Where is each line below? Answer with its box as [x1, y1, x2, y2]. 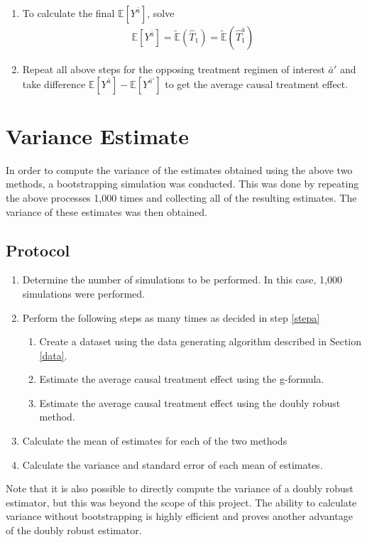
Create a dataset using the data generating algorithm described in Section [39, 334, 362, 349]
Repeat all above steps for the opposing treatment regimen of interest [22, 62, 325, 77]
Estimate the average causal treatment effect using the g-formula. [39, 372, 324, 386]
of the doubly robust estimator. [6, 523, 142, 538]
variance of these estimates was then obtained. [6, 204, 207, 219]
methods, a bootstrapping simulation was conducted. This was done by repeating [6, 176, 359, 191]
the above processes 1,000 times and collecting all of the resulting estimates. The [6, 190, 357, 205]
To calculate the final [22, 6, 115, 20]
